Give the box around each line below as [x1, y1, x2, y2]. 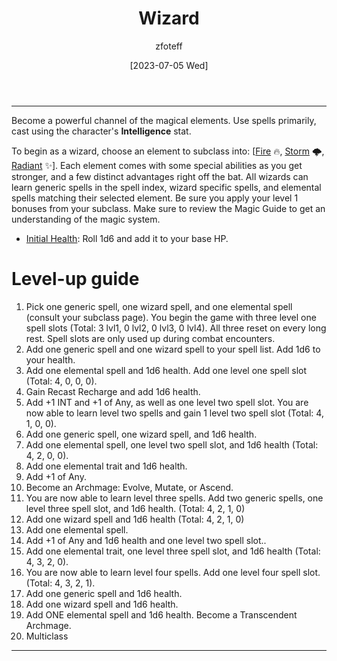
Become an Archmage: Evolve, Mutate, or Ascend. [25, 481, 234, 493]
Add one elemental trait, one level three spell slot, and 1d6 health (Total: [25, 545, 321, 557]
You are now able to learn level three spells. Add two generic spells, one [25, 492, 324, 504]
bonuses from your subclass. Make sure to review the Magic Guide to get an [11, 202, 326, 214]
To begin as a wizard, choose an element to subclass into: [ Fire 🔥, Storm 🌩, [11, 145, 325, 157]
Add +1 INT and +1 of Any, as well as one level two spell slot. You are [25, 396, 309, 408]
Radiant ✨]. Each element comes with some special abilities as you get [11, 159, 303, 171]
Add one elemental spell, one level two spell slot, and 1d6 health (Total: [25, 438, 319, 451]
